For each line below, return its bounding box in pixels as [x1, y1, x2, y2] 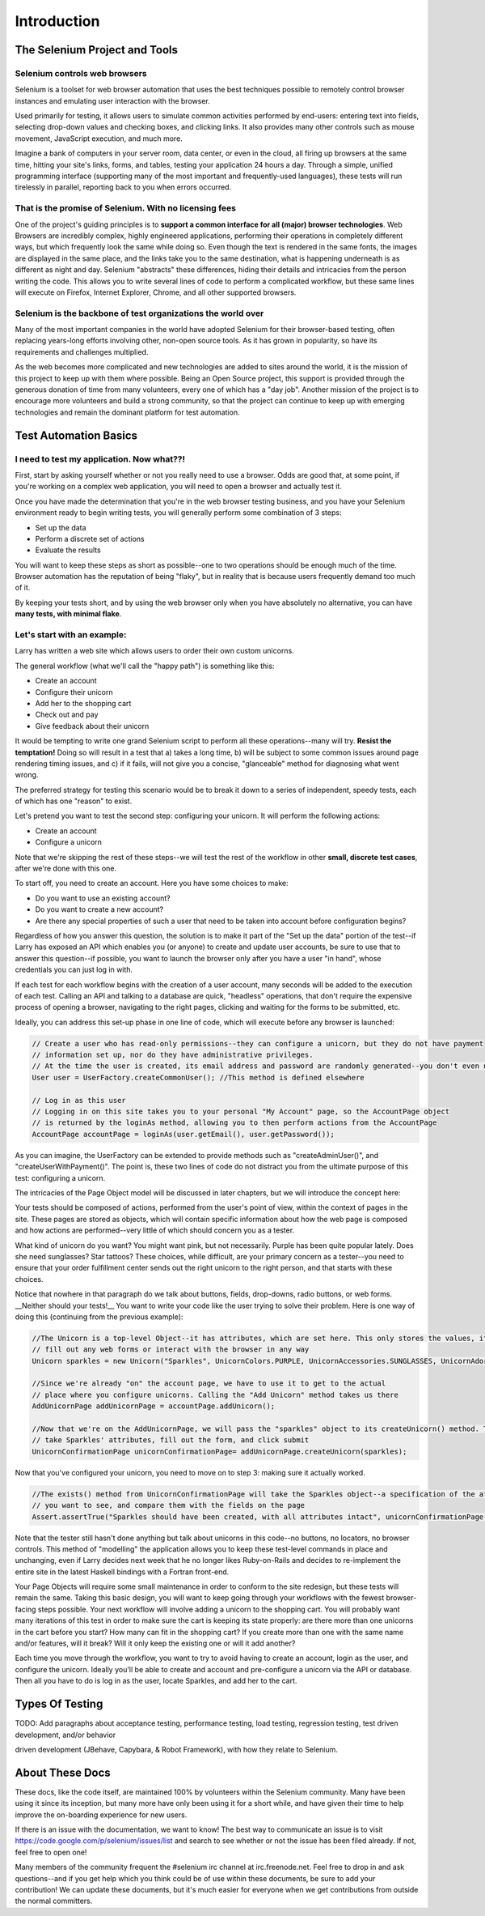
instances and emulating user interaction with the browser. [15, 96, 210, 105]
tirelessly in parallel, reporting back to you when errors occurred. [15, 182, 232, 192]
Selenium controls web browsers [15, 67, 147, 79]
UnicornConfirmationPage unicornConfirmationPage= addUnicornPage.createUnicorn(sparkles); [32, 1446, 407, 1456]
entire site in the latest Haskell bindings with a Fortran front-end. [15, 1567, 230, 1577]
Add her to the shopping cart [35, 698, 132, 708]
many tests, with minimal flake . [15, 609, 122, 619]
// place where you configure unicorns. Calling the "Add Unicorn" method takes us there [32, 1390, 399, 1399]
